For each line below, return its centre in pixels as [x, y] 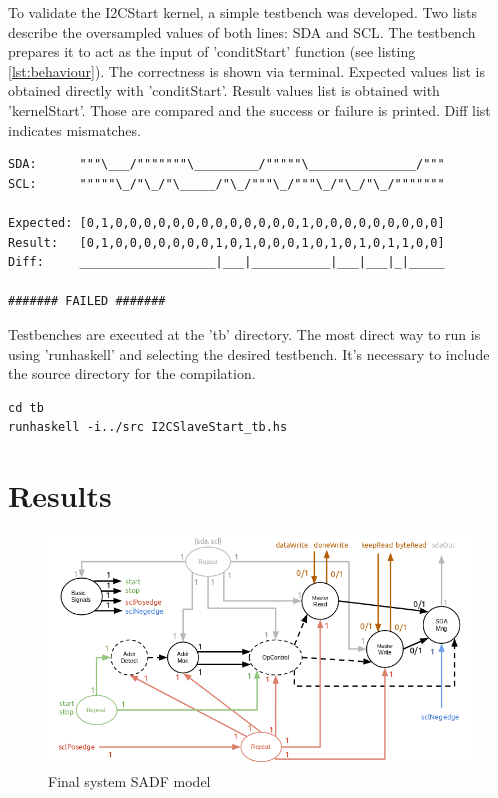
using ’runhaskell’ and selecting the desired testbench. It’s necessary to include [249, 353]
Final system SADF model [129, 780]
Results [60, 495]
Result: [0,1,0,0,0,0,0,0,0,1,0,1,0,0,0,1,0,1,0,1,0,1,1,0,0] [226, 242]
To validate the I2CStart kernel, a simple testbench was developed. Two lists [243, 12]
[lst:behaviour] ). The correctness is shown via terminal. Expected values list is [246, 70]
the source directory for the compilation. [132, 373]
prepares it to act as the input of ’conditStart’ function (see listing [212, 51]
